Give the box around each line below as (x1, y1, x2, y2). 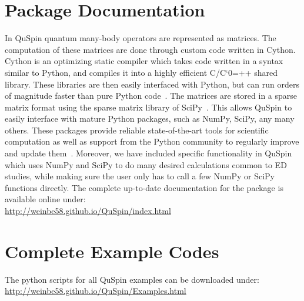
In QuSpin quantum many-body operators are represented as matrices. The (5, 32, 276, 44)
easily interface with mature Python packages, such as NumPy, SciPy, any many (5, 112, 295, 125)
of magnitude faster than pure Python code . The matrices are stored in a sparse (5, 89, 298, 102)
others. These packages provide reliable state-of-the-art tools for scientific (5, 123, 269, 136)
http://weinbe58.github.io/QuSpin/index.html (5, 205, 171, 217)
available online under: (5, 193, 86, 205)
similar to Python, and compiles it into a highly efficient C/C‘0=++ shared (5, 66, 278, 78)
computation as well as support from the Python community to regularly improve (5, 135, 299, 148)
